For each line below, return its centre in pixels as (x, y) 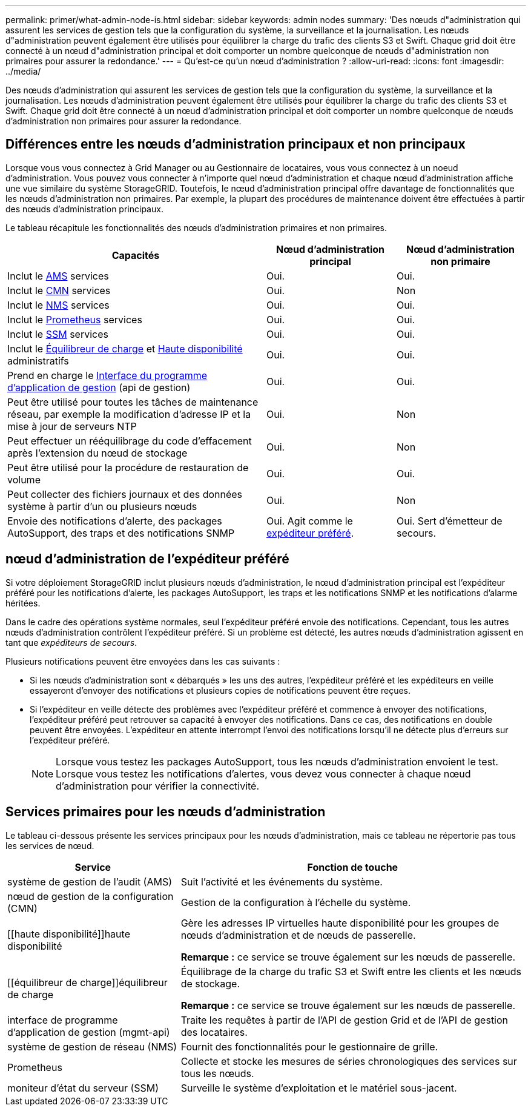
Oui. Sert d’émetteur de (450, 521)
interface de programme (63, 1020)
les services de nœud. (50, 845)
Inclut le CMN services (59, 290)
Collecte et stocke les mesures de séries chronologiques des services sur (349, 1061)
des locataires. (214, 1032)
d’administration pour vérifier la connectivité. (158, 786)
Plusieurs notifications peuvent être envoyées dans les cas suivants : (143, 661)
